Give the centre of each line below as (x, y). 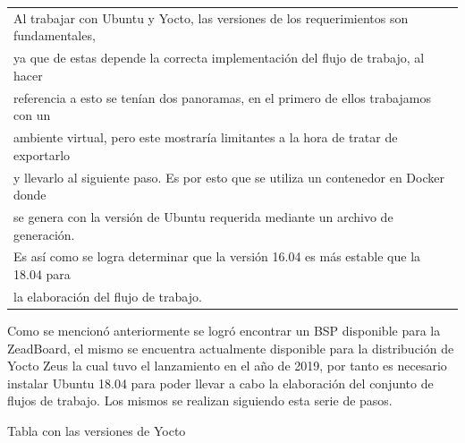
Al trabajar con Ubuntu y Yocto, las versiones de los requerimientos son (211, 17)
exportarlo (42, 154)
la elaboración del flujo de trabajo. (108, 296)
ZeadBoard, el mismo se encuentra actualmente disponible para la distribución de (231, 348)
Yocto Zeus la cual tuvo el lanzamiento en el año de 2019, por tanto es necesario (227, 366)
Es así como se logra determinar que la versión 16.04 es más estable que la (217, 256)
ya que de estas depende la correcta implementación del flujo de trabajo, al (219, 58)
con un (32, 115)
